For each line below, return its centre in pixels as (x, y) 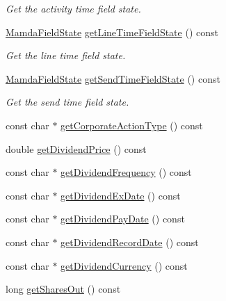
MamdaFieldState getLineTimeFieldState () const (112, 32)
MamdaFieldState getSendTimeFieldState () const (113, 78)
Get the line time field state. (66, 55)
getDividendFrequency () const (126, 172)
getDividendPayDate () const (123, 219)
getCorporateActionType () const (132, 125)
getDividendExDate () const (121, 195)
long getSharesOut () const (63, 289)
